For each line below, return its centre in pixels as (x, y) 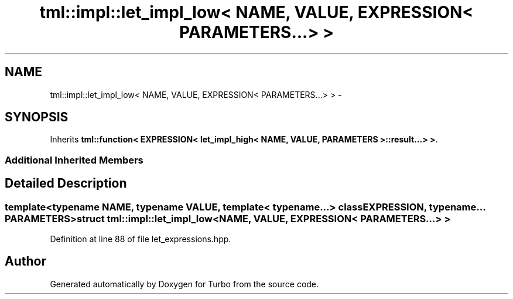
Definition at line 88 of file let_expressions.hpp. (141, 239)
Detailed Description (66, 184)
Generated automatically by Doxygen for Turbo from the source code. (184, 284)
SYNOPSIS (37, 117)
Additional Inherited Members (74, 160)
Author (25, 261)
